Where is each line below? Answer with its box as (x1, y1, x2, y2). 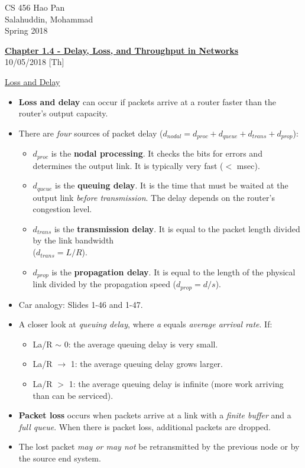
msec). (236, 159, 260, 171)
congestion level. (33, 203, 92, 215)
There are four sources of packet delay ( (18, 126, 163, 139)
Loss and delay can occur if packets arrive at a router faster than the (18, 95, 277, 108)
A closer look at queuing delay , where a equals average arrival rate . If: (18, 318, 272, 330)
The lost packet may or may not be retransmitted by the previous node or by (18, 440, 300, 453)
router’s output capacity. (18, 107, 108, 119)
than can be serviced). (33, 389, 113, 401)
